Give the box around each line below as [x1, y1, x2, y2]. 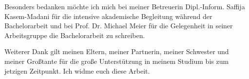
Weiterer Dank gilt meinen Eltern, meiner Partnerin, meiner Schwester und [4, 46, 229, 57]
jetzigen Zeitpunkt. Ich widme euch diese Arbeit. [4, 65, 150, 76]
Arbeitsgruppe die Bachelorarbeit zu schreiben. [4, 30, 145, 40]
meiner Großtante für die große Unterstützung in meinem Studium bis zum [4, 56, 229, 66]
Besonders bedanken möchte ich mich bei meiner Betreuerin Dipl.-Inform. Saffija [4, 1, 245, 11]
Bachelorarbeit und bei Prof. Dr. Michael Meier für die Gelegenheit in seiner [4, 20, 233, 31]
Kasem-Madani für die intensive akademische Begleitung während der [4, 11, 212, 21]
